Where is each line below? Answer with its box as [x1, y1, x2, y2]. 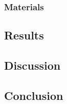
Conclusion [4, 87, 63, 103]
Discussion [4, 57, 61, 73]
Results [4, 27, 44, 43]
